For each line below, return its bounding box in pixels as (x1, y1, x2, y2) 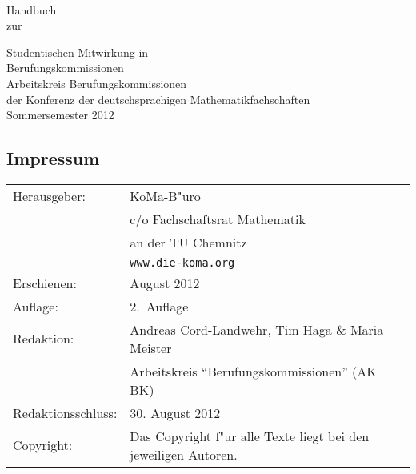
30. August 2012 (130, 403, 221, 422)
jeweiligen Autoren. (130, 444, 238, 464)
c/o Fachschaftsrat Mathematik (130, 209, 306, 228)
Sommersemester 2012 (6, 106, 114, 123)
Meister (130, 338, 172, 357)
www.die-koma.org (130, 255, 235, 269)
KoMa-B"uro (130, 186, 201, 205)
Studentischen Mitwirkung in (6, 43, 149, 60)
